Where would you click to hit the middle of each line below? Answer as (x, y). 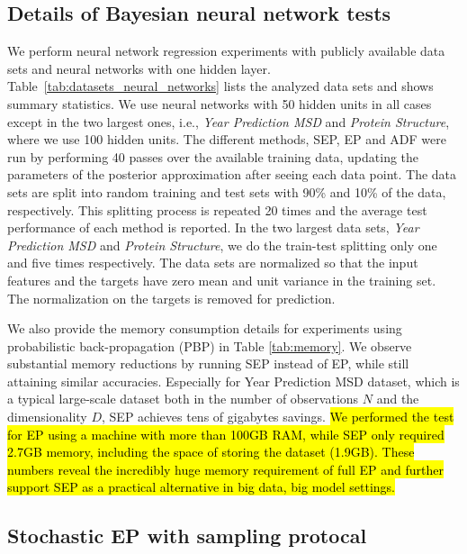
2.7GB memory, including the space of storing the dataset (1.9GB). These (211, 452)
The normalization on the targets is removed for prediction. (171, 298)
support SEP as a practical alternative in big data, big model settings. (201, 487)
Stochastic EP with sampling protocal (187, 536)
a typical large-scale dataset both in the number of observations (183, 399)
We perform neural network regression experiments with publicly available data (226, 51)
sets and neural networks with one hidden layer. (139, 68)
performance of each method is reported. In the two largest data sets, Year (213, 227)
